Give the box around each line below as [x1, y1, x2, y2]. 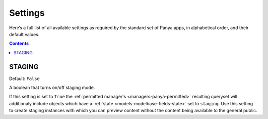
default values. [9, 31, 40, 37]
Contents [9, 40, 29, 46]
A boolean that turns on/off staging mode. [9, 84, 95, 91]
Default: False [9, 76, 40, 81]
